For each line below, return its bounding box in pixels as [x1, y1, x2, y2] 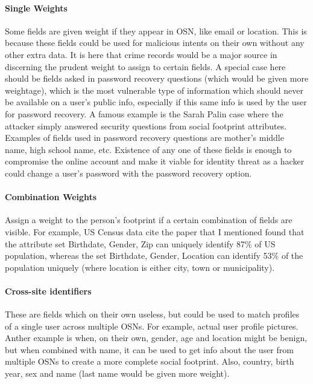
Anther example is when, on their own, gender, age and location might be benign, [5, 331, 308, 344]
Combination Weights [5, 190, 97, 203]
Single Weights [5, 1, 68, 14]
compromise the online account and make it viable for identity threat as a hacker [5, 155, 305, 168]
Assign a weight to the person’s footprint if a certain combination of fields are [5, 213, 292, 226]
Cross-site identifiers [5, 284, 92, 297]
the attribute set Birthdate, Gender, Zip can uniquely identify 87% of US [5, 237, 276, 250]
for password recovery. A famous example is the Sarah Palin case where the [5, 107, 283, 120]
